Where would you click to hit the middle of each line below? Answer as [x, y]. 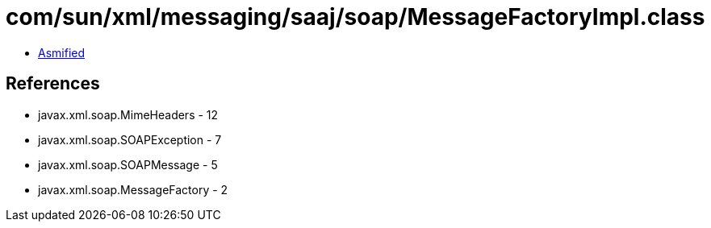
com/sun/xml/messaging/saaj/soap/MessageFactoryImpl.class [355, 17]
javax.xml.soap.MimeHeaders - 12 [128, 114]
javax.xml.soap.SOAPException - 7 [130, 139]
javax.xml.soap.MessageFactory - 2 [133, 189]
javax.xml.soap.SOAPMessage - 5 [128, 164]
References [53, 84]
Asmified [62, 52]
